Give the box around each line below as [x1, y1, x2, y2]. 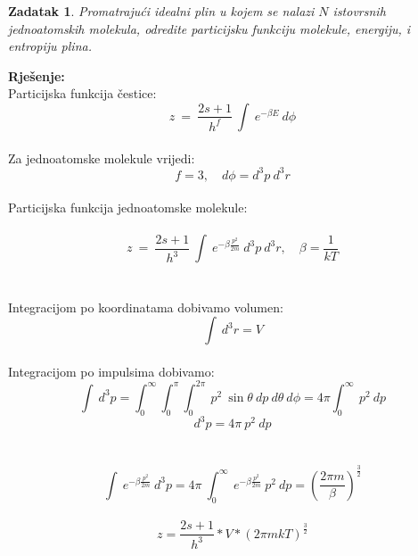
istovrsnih [332, 2, 386, 20]
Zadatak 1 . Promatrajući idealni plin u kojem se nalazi [8, 2, 315, 20]
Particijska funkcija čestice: [8, 84, 157, 103]
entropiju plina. [8, 37, 92, 55]
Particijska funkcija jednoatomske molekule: [8, 198, 248, 217]
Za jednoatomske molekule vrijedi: [8, 148, 195, 167]
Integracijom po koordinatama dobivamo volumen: [8, 297, 283, 316]
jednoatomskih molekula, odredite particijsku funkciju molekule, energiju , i [8, 19, 411, 37]
